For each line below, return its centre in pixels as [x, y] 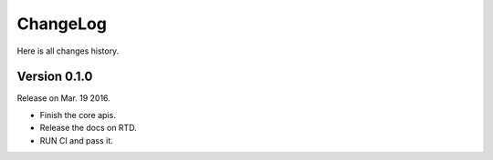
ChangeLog [62, 24]
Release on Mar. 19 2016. [64, 98]
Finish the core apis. [78, 115]
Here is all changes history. [68, 51]
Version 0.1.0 [55, 77]
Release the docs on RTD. [88, 128]
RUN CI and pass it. [76, 140]
